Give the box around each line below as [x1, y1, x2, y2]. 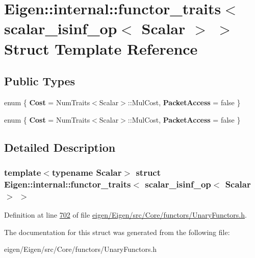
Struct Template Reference [4, 38, 198, 59]
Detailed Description [4, 139, 116, 155]
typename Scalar [52, 166, 122, 178]
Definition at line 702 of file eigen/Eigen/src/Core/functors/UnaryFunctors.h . [4, 209, 247, 220]
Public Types [4, 73, 75, 89]
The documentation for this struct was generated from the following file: [4, 226, 230, 237]
